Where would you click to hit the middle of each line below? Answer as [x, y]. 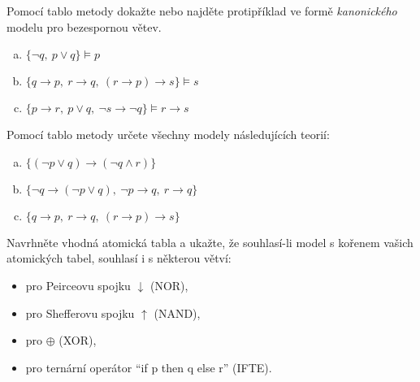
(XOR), [78, 340]
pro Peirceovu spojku [78, 285]
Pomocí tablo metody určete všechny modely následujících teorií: [168, 135]
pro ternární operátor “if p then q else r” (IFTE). [149, 367]
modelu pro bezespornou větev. [84, 26]
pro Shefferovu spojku [80, 313]
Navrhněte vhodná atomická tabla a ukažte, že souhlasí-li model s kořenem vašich [210, 242]
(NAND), [177, 313]
